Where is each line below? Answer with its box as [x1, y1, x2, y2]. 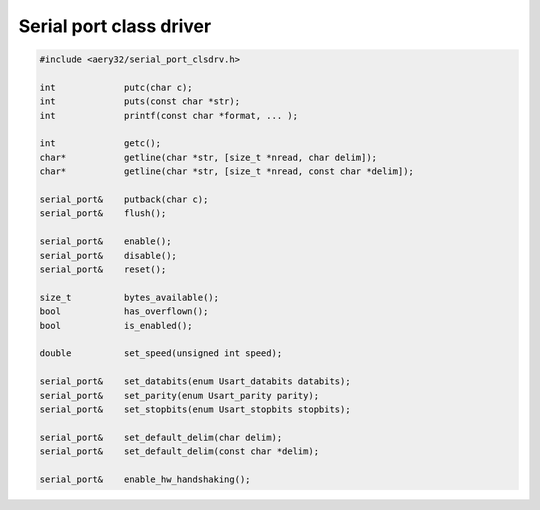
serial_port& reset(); [39, 264, 167, 275]
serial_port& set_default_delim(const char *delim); [39, 446, 320, 457]
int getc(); [39, 138, 162, 149]
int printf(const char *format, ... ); [39, 110, 299, 121]
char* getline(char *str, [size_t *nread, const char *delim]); [39, 166, 415, 177]
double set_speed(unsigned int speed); [39, 348, 283, 359]
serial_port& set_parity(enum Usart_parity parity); [39, 390, 320, 401]
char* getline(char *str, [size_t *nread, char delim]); [39, 151, 378, 163]
